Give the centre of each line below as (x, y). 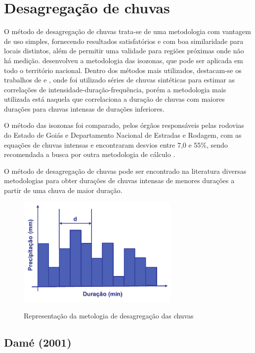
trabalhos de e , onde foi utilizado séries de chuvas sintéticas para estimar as (119, 80)
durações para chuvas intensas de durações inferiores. (84, 108)
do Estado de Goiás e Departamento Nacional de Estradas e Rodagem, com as (123, 135)
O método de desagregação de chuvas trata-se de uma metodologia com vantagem (127, 31)
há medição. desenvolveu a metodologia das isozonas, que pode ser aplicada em (124, 60)
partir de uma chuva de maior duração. (63, 190)
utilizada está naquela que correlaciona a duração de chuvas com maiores (114, 99)
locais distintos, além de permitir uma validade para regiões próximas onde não (124, 51)
